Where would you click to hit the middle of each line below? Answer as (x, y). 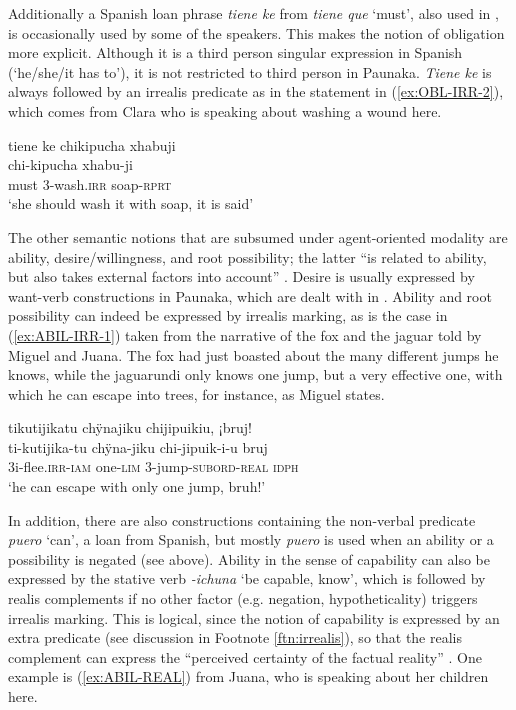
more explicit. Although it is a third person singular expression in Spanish (235, 52)
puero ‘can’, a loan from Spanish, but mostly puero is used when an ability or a (251, 539)
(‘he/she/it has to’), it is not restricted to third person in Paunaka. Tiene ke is (250, 71)
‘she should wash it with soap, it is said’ (131, 203)
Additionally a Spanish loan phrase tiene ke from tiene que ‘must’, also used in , (253, 13)
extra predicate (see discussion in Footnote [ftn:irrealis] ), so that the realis (235, 637)
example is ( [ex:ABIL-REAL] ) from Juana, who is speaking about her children (248, 676)
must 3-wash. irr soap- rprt (90, 183)
